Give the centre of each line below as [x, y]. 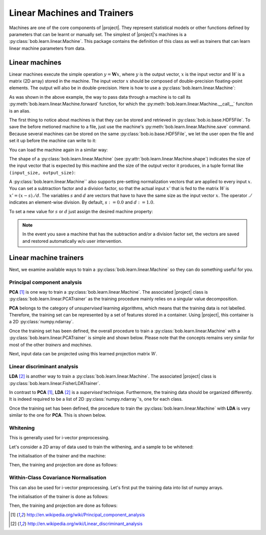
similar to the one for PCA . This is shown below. [58, 415]
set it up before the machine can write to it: [53, 141]
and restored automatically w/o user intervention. [72, 241]
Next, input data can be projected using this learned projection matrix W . [83, 354]
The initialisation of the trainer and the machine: [57, 456]
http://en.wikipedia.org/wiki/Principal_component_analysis [86, 515]
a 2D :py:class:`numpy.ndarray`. [41, 322]
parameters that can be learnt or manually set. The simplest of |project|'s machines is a [98, 34]
